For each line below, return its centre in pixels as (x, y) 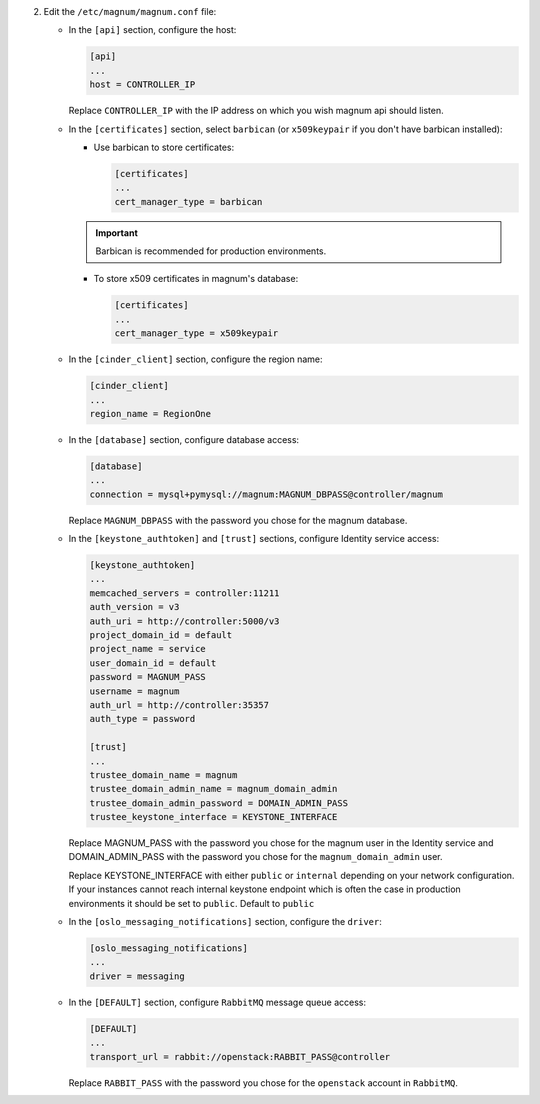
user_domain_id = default (153, 663)
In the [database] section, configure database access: (184, 439)
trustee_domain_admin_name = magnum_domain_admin (213, 789)
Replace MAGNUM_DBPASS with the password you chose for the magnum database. (238, 520)
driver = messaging (137, 976)
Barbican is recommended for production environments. (211, 251)
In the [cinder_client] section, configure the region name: (196, 359)
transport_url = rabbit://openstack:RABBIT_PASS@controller (240, 1056)
